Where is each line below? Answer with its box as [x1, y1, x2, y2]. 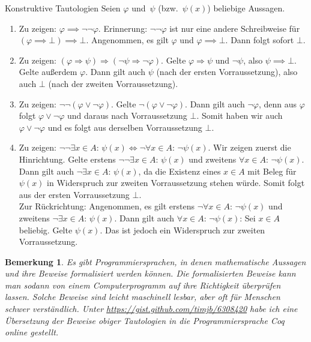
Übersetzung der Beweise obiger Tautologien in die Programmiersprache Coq [5, 314, 285, 326]
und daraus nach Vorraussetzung [67, 109, 187, 122]
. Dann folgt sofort [225, 34, 294, 46]
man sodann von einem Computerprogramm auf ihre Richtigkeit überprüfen [5, 278, 281, 291]
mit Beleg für [247, 164, 297, 177]
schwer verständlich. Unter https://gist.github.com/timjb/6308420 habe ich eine [5, 302, 298, 315]
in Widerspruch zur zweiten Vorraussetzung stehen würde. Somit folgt [47, 176, 305, 189]
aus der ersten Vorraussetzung [19, 188, 130, 200]
